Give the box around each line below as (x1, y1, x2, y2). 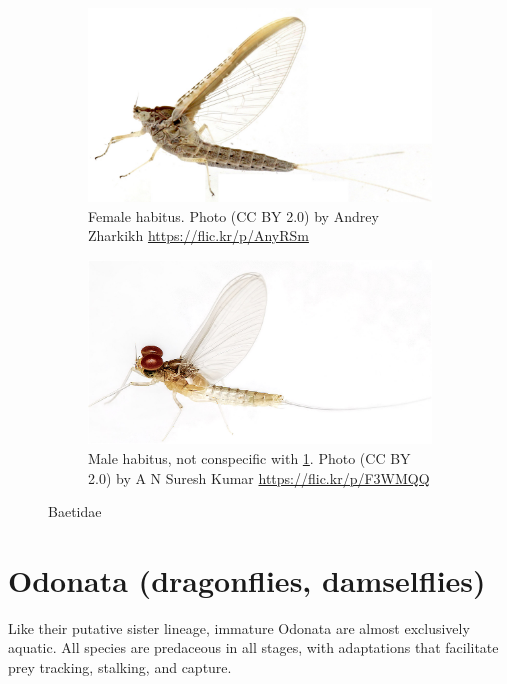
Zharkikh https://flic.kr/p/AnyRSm (88, 225, 309, 246)
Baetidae (48, 501, 102, 522)
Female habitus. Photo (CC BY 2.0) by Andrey (88, 205, 379, 226)
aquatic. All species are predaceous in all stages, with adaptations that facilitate (8, 637, 499, 658)
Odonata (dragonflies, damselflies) (8, 559, 486, 600)
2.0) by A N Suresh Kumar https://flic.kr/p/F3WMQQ (88, 467, 430, 488)
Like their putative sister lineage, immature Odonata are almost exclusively (8, 617, 470, 638)
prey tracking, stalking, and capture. (8, 657, 232, 678)
